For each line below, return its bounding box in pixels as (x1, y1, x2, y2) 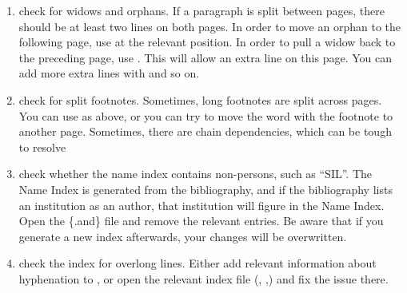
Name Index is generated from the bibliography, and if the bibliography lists (18, 180, 393, 197)
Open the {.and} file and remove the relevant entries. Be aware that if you (18, 212, 384, 229)
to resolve (18, 138, 66, 155)
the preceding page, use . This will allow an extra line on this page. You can (18, 49, 392, 65)
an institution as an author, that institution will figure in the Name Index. (18, 196, 385, 213)
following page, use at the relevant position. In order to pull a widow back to (18, 34, 396, 50)
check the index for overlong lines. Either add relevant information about (18, 255, 377, 271)
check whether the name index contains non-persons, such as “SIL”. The (18, 165, 373, 182)
